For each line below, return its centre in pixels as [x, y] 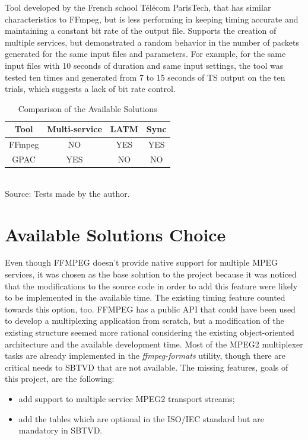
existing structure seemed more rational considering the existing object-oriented [150, 332]
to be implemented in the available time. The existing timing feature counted [145, 297]
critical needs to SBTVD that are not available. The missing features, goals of [147, 367]
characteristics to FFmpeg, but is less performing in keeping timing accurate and [152, 19]
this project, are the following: [60, 379]
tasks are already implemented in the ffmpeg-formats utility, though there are [145, 355]
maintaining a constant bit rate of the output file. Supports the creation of [141, 31]
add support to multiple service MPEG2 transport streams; [127, 398]
